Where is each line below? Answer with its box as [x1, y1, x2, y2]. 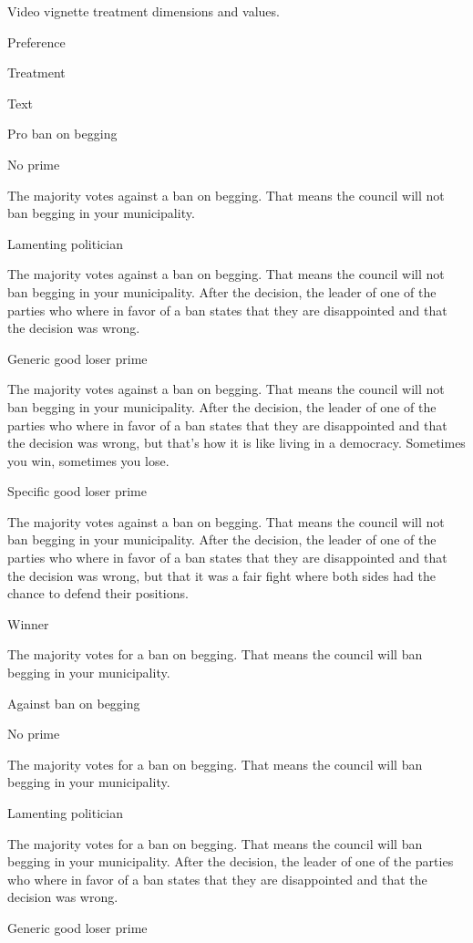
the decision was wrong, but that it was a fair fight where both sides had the [7, 565, 436, 585]
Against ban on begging [7, 693, 140, 712]
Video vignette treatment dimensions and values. [7, 2, 280, 20]
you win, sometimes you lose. [7, 451, 170, 470]
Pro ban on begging [7, 124, 118, 143]
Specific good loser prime [7, 482, 147, 501]
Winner [7, 614, 49, 633]
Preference [7, 32, 66, 51]
